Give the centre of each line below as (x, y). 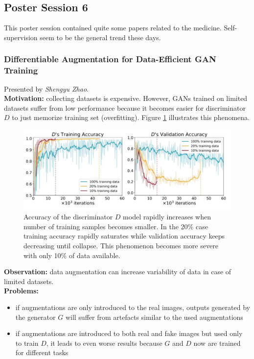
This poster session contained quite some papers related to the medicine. (113, 28)
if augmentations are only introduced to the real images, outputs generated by (133, 307)
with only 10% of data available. (72, 255)
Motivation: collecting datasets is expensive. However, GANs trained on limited (126, 98)
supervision (21, 37)
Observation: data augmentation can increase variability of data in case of (118, 272)
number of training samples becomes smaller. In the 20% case (116, 226)
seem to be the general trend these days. (100, 37)
